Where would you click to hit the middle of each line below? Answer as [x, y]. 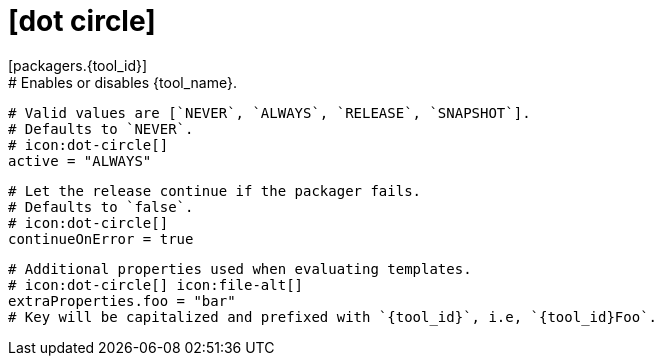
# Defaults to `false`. [101, 206]
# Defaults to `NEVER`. [101, 128]
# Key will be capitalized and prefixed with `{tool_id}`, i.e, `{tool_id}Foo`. [333, 316]
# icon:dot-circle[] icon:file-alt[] [156, 284]
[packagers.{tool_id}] [78, 65]
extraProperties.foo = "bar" [122, 300]
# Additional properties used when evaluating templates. [240, 268]
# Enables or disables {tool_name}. [122, 82]
